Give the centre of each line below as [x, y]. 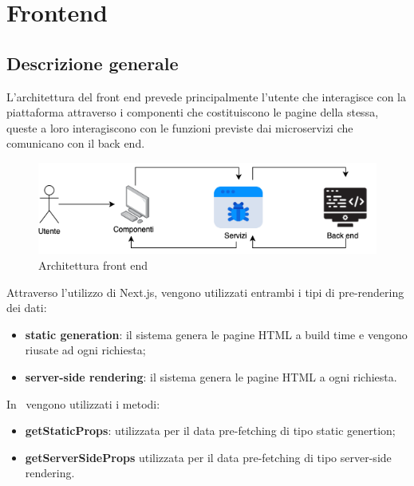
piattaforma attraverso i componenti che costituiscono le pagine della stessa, [193, 112]
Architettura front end [93, 265]
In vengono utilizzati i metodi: [83, 403]
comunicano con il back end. [76, 143]
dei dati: [27, 308]
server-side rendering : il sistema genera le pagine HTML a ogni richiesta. [211, 376]
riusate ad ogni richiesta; [85, 350]
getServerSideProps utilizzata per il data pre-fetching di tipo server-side [208, 457]
